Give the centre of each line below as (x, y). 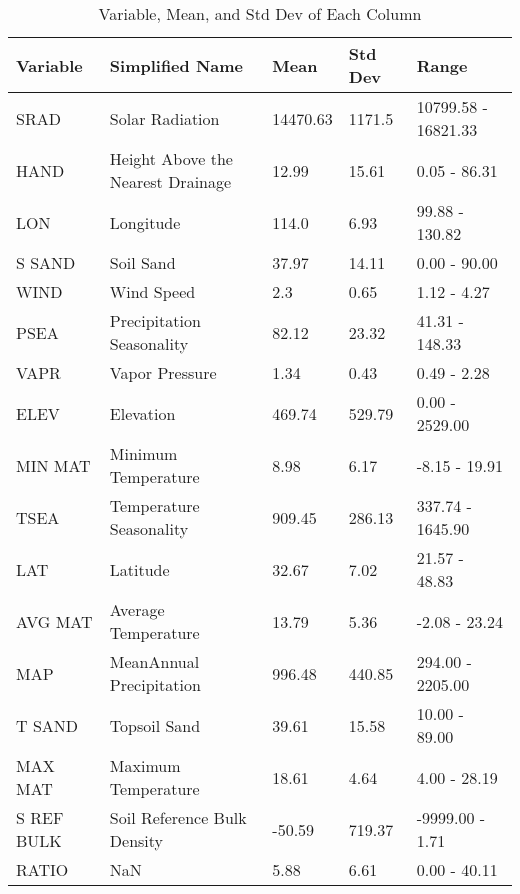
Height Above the (171, 158)
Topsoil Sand (155, 725)
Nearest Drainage (170, 181)
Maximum (145, 765)
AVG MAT (54, 621)
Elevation (142, 413)
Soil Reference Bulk (178, 817)
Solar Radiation (164, 118)
